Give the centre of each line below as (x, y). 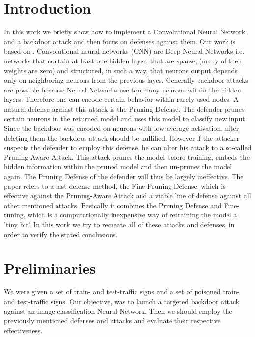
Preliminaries (50, 268)
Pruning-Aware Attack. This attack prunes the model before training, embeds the (127, 157)
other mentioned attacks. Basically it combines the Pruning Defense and (113, 205)
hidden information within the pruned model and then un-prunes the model (118, 167)
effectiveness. (23, 330)
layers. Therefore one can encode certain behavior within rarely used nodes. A (121, 99)
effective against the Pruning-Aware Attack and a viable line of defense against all (127, 196)
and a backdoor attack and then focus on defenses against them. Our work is (120, 41)
